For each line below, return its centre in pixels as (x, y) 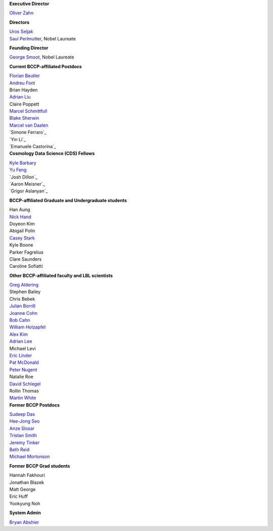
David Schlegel (25, 383)
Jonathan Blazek (27, 482)
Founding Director (29, 47)
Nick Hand (20, 217)
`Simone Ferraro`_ (28, 132)
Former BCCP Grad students (40, 466)
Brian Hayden (24, 90)
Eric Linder (21, 355)
